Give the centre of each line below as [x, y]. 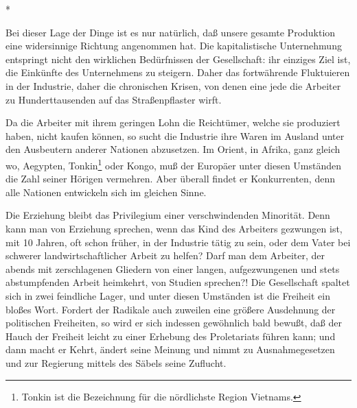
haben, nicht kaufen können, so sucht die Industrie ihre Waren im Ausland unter [175, 135]
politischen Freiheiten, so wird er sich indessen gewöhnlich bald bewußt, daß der [174, 323]
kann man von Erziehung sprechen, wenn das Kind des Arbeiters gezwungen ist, [174, 228]
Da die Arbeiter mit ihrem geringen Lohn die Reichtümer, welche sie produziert [173, 122]
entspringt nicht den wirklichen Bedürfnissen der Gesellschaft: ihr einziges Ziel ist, [178, 59]
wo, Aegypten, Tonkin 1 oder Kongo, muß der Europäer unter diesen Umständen [174, 164]
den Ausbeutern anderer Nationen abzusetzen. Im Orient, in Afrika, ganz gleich [173, 149]
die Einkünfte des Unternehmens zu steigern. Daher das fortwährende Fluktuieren [178, 72]
